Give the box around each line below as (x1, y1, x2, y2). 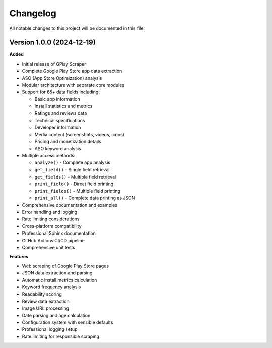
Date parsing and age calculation (22, 312, 91, 318)
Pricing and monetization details (34, 139, 102, 145)
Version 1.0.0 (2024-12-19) (9, 38, 96, 47)
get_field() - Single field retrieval (34, 166, 110, 172)
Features (9, 254, 29, 260)
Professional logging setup (22, 326, 78, 332)
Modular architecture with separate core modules (22, 82, 124, 88)
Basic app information (34, 96, 80, 102)
